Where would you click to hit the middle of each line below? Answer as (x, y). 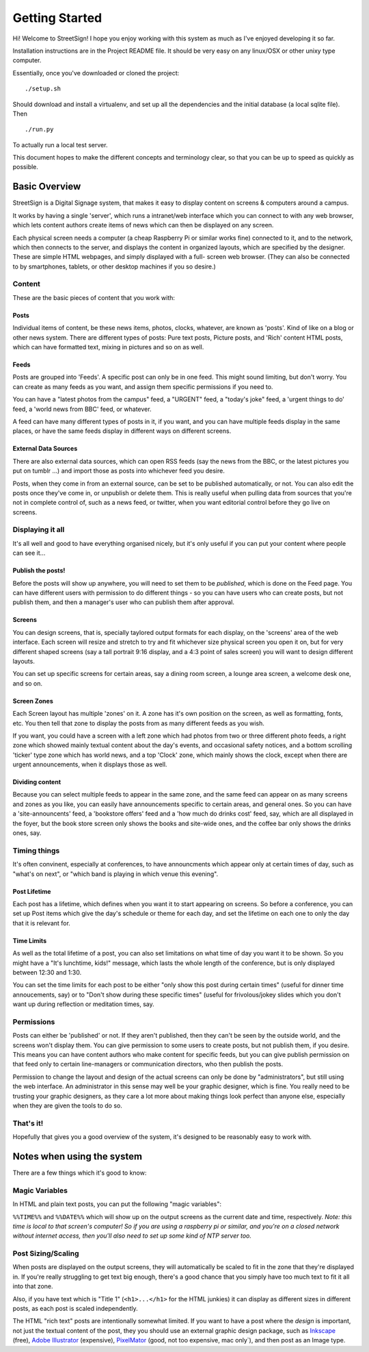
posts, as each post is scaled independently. (75, 1309)
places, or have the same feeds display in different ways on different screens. (122, 431)
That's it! (28, 1123)
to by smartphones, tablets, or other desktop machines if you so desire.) (114, 266)
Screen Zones (33, 701)
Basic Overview (47, 187)
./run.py (39, 129)
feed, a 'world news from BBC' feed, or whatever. (82, 409)
